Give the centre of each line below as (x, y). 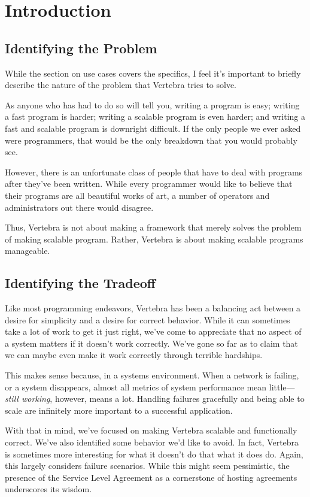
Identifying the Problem (81, 48)
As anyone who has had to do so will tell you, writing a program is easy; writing (152, 104)
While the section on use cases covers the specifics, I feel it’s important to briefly (153, 73)
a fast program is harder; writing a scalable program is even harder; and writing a (155, 116)
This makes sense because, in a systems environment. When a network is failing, (152, 375)
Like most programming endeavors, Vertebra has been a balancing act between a (153, 308)
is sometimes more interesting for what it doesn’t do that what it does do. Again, (154, 454)
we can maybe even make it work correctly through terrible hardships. (134, 355)
